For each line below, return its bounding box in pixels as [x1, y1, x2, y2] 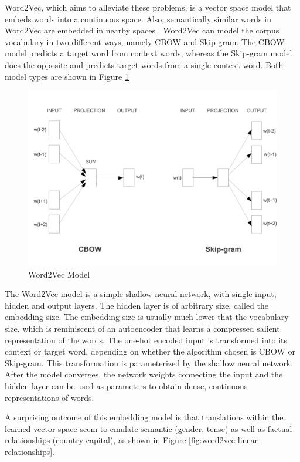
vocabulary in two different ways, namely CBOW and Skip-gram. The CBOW [5, 35, 285, 48]
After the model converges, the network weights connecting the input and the [5, 368, 283, 380]
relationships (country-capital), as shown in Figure [5, 434, 186, 446]
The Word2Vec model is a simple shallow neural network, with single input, [5, 288, 277, 300]
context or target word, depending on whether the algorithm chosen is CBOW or [5, 345, 296, 358]
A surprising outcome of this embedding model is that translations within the [5, 411, 284, 423]
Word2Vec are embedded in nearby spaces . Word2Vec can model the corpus [5, 24, 279, 36]
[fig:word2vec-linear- [189, 434, 261, 446]
